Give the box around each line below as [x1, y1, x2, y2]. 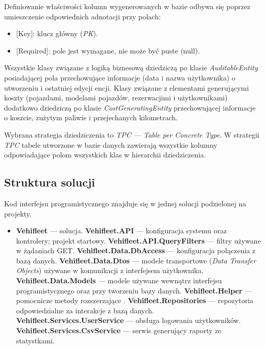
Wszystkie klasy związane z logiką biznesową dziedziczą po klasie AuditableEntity [4, 62, 258, 73]
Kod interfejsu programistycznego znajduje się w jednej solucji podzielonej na [4, 198, 247, 208]
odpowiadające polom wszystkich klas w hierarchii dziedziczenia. [4, 149, 206, 160]
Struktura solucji [4, 174, 95, 190]
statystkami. [16, 335, 55, 345]
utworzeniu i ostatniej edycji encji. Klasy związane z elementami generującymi [4, 82, 249, 93]
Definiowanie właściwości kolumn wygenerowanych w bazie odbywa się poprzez [4, 1, 251, 11]
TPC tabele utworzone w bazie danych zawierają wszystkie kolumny [4, 139, 218, 150]
